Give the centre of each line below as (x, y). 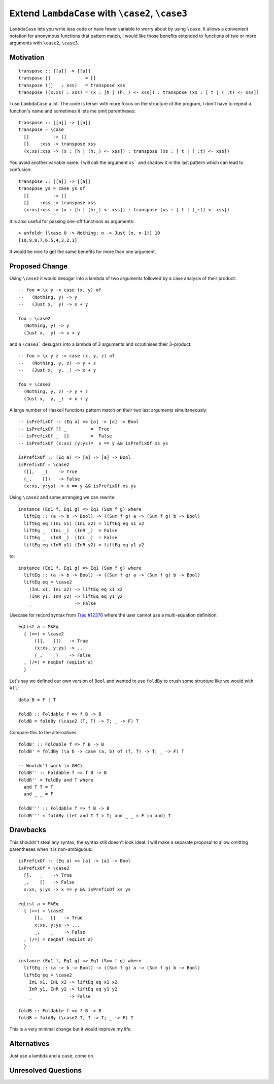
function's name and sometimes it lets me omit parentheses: (73, 111)
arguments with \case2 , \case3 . (44, 43)
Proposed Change (39, 266)
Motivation (27, 58)
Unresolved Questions (46, 1071)
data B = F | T (37, 700)
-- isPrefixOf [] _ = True (64, 429)
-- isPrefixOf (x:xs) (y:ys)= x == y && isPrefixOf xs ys (93, 443)
